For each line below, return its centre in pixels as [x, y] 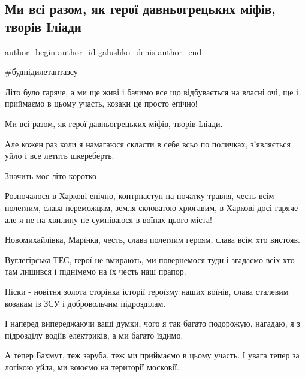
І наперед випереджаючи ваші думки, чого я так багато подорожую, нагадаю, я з [152, 323]
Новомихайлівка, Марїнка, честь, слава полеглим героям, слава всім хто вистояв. [153, 239]
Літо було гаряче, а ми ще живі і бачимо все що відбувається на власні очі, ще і [152, 91]
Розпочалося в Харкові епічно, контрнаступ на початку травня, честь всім [140, 196]
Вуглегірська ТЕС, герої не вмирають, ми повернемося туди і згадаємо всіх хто [150, 259]
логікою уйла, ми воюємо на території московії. [92, 367]
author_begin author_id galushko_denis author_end [103, 51]
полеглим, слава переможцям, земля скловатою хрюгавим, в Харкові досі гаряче [152, 207]
